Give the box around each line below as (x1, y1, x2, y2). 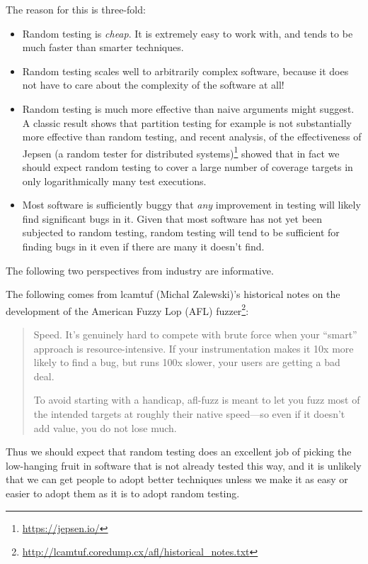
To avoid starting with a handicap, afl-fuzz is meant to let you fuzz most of (33, 392, 360, 407)
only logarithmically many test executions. (22, 173, 207, 188)
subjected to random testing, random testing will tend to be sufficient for (22, 225, 340, 240)
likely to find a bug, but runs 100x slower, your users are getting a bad (33, 355, 340, 370)
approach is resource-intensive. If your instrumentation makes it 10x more (33, 341, 354, 355)
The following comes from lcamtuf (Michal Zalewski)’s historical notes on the (6, 287, 340, 302)
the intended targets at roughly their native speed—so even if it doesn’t (33, 406, 345, 421)
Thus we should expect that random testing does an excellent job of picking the (6, 444, 352, 459)
